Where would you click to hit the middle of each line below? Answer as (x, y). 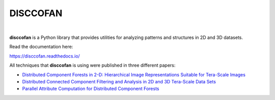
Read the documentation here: (41, 47)
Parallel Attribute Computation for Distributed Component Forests (91, 89)
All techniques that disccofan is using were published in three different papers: (92, 65)
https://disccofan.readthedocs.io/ (45, 56)
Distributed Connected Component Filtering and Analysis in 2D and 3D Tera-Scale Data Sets (119, 81)
